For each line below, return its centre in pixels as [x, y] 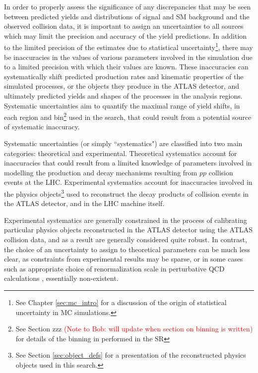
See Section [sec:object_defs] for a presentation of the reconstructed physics [131, 355]
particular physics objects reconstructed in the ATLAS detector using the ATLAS [129, 230]
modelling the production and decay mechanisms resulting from [101, 172]
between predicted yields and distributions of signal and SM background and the [127, 16]
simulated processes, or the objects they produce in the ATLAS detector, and [122, 86]
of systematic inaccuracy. [42, 127]
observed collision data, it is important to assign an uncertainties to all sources [124, 26]
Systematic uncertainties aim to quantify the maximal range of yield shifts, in [122, 105]
